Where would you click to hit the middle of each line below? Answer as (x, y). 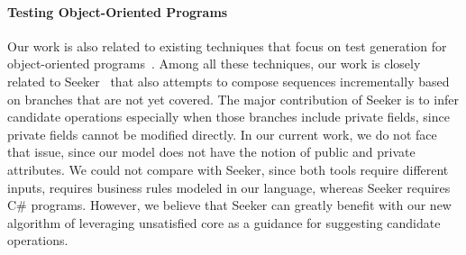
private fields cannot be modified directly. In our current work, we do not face (222, 134)
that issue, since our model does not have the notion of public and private (211, 152)
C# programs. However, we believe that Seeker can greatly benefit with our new (229, 205)
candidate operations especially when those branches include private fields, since (228, 117)
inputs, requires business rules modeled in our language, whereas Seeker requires (229, 187)
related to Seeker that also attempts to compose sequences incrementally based (228, 81)
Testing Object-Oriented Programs (118, 11)
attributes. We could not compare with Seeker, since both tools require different (228, 169)
